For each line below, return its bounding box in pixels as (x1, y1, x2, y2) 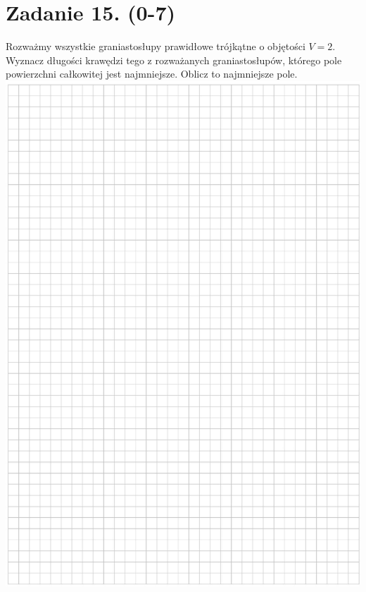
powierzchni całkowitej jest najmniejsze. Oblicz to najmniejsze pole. (6, 66, 298, 81)
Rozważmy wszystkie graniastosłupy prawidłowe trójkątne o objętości (6, 39, 305, 54)
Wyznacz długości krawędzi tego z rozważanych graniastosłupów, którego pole (6, 52, 342, 67)
